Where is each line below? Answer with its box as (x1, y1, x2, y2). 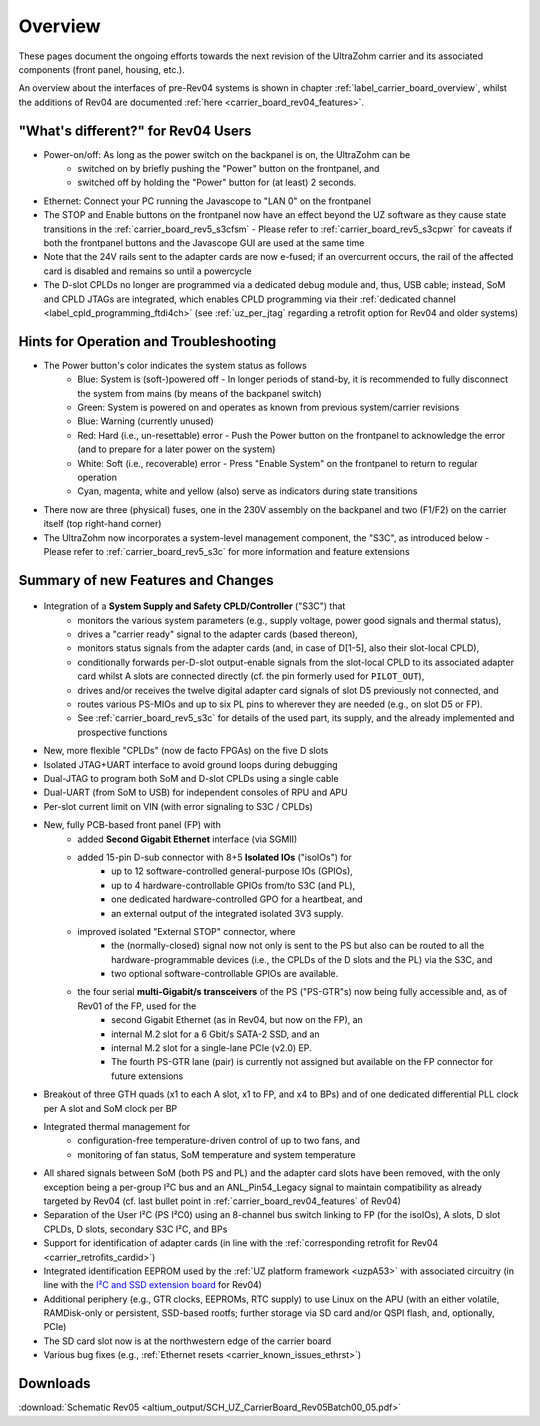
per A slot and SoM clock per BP (43, 1102, 178, 1114)
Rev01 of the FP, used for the (77, 1000, 197, 1012)
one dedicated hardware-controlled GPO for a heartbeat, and (111, 893, 364, 905)
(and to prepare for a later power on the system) (77, 443, 276, 455)
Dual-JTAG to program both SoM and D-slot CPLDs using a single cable (43, 773, 339, 784)
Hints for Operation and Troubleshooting (18, 333, 277, 350)
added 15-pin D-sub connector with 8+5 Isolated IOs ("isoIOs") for (77, 851, 352, 863)
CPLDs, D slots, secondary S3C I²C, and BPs (43, 1223, 228, 1235)
